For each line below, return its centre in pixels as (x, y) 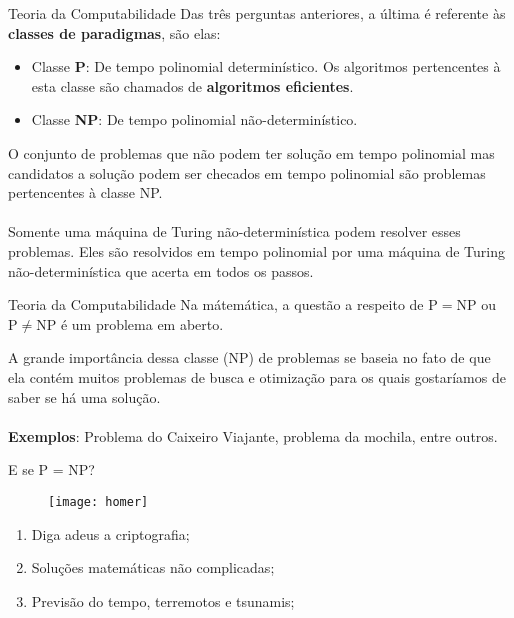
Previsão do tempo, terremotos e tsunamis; (163, 600)
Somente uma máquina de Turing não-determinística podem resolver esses (234, 231)
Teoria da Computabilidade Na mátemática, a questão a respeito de (216, 304)
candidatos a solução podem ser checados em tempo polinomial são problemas (247, 172)
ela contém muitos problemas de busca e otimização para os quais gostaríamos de (257, 376)
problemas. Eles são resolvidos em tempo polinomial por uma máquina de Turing (256, 250)
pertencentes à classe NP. (85, 192)
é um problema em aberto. (142, 323)
